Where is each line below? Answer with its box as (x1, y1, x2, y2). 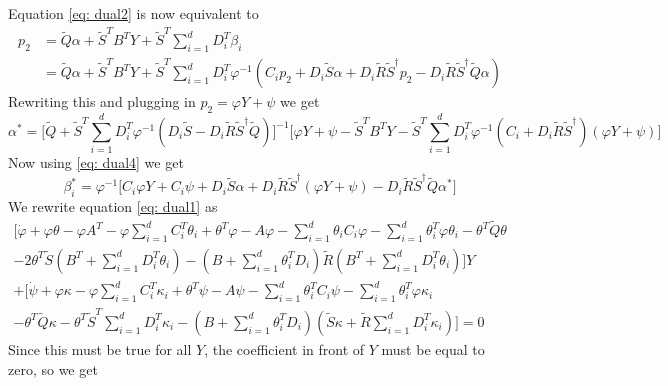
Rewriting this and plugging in (8, 91, 196, 112)
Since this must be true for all (8, 338, 192, 359)
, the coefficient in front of (204, 338, 365, 359)
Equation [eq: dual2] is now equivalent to (8, 3, 259, 23)
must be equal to (381, 338, 485, 359)
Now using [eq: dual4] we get (8, 152, 184, 173)
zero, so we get (8, 358, 98, 379)
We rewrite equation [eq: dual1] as (8, 196, 218, 217)
